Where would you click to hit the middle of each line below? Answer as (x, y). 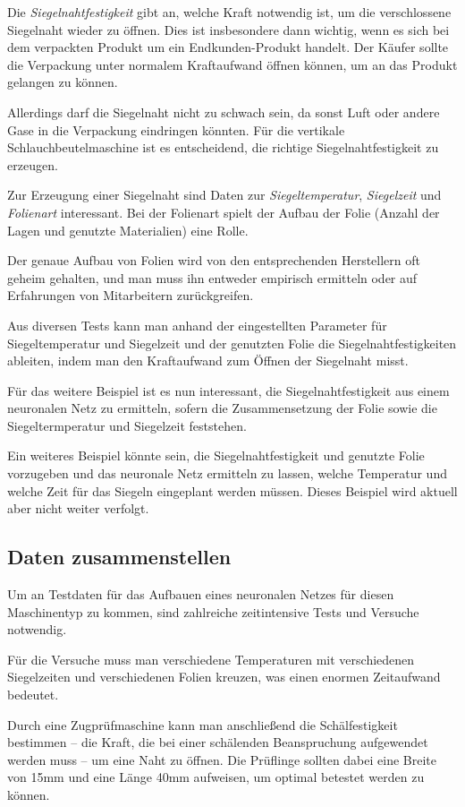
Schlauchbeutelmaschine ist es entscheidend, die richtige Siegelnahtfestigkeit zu (223, 147)
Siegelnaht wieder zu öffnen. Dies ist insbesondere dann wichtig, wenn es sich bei (228, 29)
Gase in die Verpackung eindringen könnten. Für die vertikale (176, 129)
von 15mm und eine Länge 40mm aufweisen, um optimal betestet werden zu (216, 777)
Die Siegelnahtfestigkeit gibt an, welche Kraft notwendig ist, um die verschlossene (229, 12)
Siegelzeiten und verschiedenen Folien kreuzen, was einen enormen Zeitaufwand (224, 677)
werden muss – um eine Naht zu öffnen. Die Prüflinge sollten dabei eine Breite (222, 759)
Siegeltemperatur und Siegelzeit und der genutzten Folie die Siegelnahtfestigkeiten (232, 343)
